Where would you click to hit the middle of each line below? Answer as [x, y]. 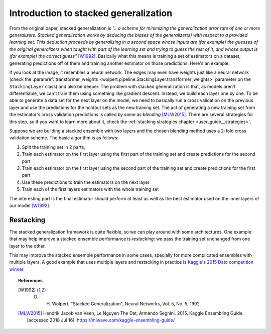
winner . [17, 269]
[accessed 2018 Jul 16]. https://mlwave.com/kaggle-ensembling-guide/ [101, 320]
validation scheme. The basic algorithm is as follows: [64, 138]
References [30, 281]
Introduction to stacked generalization [91, 13]
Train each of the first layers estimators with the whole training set [90, 189]
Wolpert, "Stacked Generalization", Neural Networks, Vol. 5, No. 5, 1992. [126, 304]
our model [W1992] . [30, 205]
